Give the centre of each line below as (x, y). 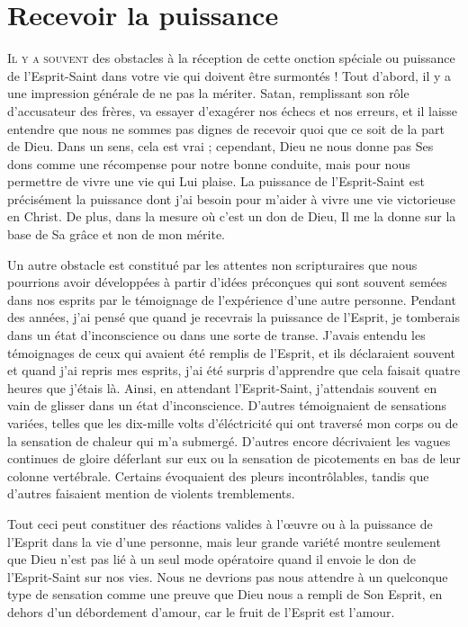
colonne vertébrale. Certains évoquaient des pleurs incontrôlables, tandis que (218, 475)
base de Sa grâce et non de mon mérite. (117, 234)
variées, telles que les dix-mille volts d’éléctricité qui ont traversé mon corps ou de (233, 423)
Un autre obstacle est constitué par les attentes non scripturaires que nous (212, 264)
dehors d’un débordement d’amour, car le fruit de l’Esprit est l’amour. (201, 611)
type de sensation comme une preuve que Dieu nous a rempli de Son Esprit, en (225, 594)
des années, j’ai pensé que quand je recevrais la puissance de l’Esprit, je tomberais (234, 317)
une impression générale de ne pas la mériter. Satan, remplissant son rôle (208, 93)
